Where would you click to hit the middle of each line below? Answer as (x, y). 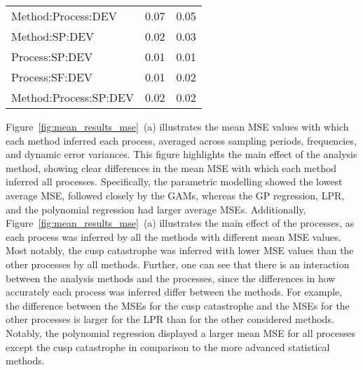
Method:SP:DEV (53, 36)
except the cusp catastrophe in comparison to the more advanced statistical (168, 346)
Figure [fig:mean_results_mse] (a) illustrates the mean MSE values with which (177, 126)
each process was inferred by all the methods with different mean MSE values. (173, 236)
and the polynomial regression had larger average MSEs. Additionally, (156, 209)
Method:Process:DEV (64, 16)
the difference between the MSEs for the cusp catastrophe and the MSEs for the (178, 305)
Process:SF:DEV (52, 77)
